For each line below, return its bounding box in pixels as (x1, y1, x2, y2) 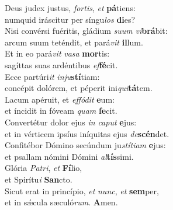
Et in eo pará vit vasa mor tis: (5, 47, 110, 60)
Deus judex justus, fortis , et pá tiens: (5, 2, 136, 13)
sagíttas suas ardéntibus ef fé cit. (5, 58, 118, 71)
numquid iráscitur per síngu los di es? (5, 13, 136, 25)
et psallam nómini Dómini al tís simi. (5, 150, 134, 162)
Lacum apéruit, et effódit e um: (5, 93, 115, 105)
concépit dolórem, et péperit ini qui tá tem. (5, 82, 153, 94)
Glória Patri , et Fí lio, (5, 162, 82, 174)
